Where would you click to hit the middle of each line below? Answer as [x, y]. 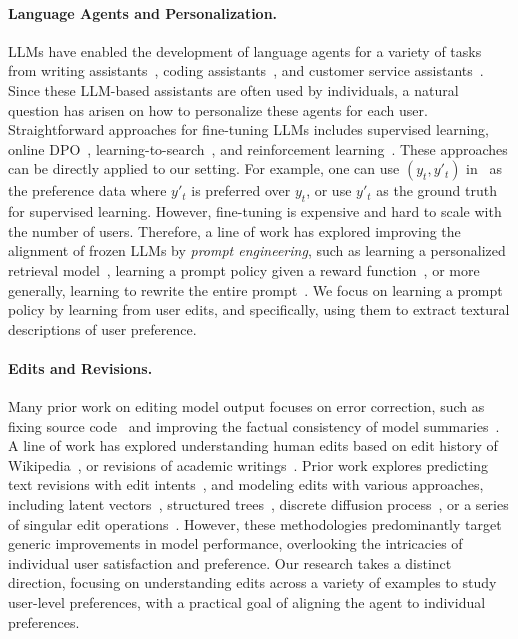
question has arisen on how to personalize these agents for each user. [218, 109]
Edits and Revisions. [80, 367]
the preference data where [87, 190]
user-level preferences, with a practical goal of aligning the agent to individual [247, 602]
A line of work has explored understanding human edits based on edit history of [253, 445]
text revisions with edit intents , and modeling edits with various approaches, [246, 484]
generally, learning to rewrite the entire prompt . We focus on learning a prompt [255, 289]
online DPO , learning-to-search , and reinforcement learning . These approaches [258, 148]
